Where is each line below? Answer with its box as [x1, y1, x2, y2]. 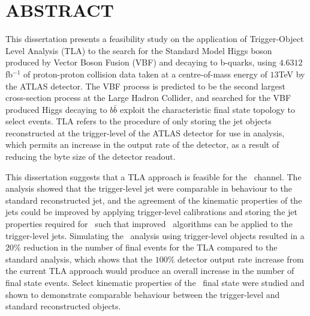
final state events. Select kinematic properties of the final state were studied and [5, 276, 305, 288]
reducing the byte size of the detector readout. [5, 150, 176, 163]
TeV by [278, 67, 305, 80]
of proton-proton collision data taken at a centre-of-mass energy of [23, 67, 267, 80]
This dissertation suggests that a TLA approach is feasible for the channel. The [5, 170, 302, 183]
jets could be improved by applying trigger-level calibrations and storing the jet [5, 205, 297, 218]
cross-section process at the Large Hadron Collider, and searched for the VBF [5, 91, 291, 104]
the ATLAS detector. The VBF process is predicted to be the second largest [5, 79, 285, 92]
